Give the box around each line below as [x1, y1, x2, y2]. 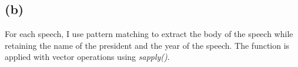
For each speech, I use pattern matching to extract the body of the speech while [5, 28, 293, 40]
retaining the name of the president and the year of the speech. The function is [5, 39, 290, 51]
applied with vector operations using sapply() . [5, 51, 170, 63]
